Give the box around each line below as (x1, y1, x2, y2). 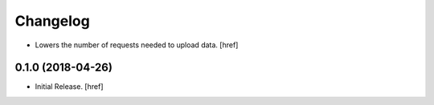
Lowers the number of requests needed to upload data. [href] (35, 40, 239, 50)
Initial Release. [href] (35, 82, 104, 91)
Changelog (14, 12, 90, 30)
